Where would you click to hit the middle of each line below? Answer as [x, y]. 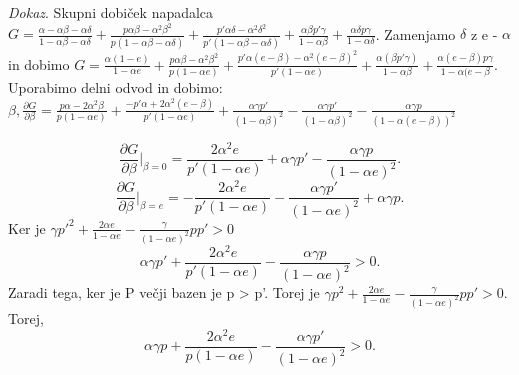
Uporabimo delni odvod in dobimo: [115, 87]
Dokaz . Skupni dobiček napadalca [111, 12]
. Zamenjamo [415, 33]
